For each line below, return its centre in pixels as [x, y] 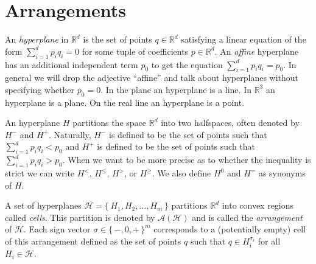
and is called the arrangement [247, 217]
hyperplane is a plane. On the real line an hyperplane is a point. [125, 102]
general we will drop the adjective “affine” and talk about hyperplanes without [152, 78]
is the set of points [118, 39]
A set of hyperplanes [43, 205]
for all [269, 241]
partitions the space [110, 123]
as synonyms [282, 173]
